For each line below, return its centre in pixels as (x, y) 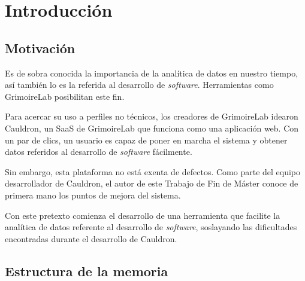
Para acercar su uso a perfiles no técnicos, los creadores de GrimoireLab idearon (152, 116)
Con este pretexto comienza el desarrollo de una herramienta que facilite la (143, 215)
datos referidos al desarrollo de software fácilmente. (99, 152)
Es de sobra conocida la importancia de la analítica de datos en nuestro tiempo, (152, 73)
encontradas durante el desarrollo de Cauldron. (91, 238)
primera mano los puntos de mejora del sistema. (93, 195)
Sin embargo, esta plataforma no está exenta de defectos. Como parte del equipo (153, 171)
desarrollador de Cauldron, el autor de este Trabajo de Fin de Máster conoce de (152, 183)
